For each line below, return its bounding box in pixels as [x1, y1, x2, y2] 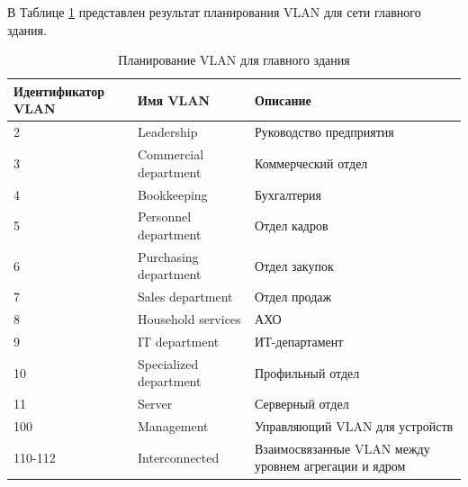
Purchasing [138, 247, 199, 266]
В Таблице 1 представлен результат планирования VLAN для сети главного [7, 3, 421, 21]
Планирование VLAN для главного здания [118, 50, 350, 69]
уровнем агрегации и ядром [255, 456, 406, 475]
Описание [255, 90, 311, 109]
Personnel [138, 207, 192, 226]
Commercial [138, 145, 204, 164]
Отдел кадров [255, 216, 328, 235]
